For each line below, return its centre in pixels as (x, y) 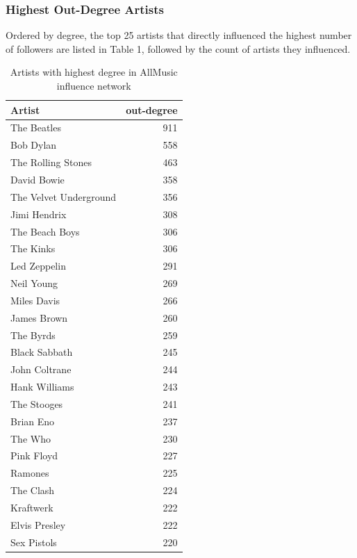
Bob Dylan (34, 145)
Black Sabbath (42, 352)
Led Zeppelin (38, 266)
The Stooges (37, 403)
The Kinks (33, 248)
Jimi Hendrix (39, 214)
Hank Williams (42, 387)
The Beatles (36, 128)
